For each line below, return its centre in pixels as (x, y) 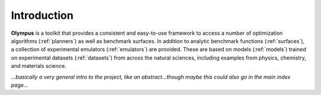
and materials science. (39, 66)
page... (20, 85)
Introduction (42, 15)
